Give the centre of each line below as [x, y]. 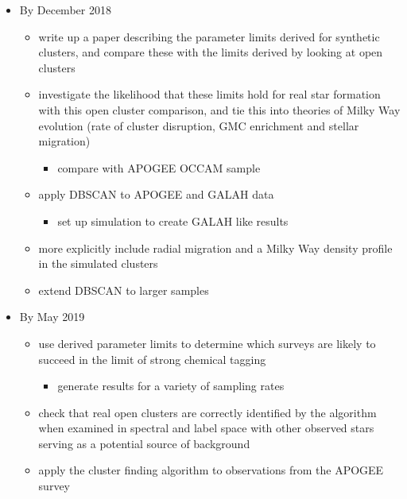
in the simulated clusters [98, 263]
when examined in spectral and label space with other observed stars [206, 428]
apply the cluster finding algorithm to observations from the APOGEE [211, 470]
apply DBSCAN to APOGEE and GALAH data [156, 194]
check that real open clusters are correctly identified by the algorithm [207, 412]
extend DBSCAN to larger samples [124, 290]
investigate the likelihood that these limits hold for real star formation [209, 94]
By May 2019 [52, 317]
